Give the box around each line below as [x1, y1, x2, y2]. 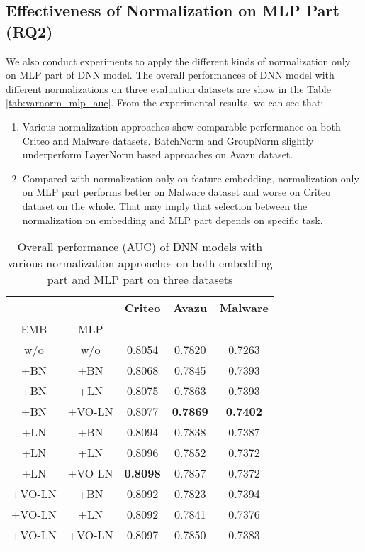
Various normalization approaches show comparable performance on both [22, 118, 341, 133]
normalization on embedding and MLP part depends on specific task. [22, 212, 323, 227]
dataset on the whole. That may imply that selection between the [22, 198, 308, 213]
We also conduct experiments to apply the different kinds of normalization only [6, 53, 351, 68]
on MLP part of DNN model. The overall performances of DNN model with [6, 67, 335, 82]
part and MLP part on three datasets [47, 271, 233, 288]
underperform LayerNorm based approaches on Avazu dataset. [22, 147, 293, 162]
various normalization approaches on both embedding [7, 255, 273, 272]
